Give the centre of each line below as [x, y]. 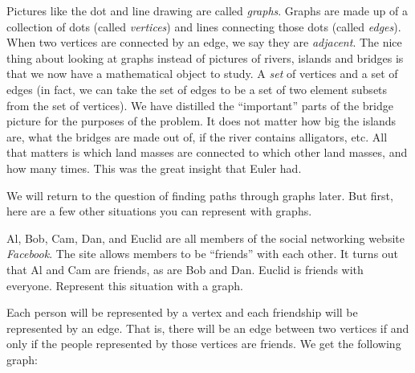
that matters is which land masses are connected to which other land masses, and [207, 152]
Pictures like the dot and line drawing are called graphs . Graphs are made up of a [207, 10]
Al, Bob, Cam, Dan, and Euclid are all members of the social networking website [205, 238]
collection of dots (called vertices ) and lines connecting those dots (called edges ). [204, 26]
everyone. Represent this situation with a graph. [125, 285]
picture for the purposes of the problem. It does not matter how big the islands [201, 121]
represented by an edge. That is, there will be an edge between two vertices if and [208, 328]
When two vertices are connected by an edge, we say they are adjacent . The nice [204, 42]
